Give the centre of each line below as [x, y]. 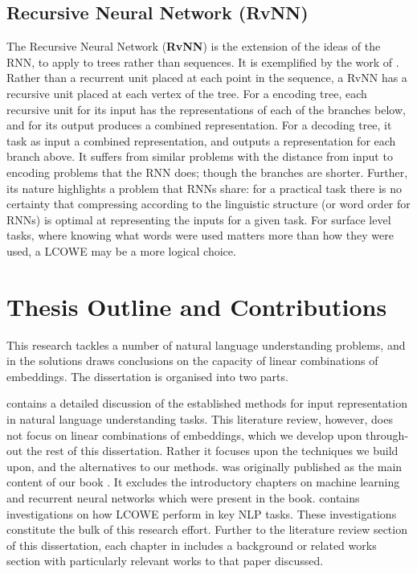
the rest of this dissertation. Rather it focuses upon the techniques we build [212, 451]
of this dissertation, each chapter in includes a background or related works [192, 545]
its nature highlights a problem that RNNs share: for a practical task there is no [204, 188]
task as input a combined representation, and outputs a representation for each [201, 140]
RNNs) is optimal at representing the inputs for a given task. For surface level [199, 219]
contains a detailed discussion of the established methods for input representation [207, 403]
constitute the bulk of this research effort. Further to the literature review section [207, 529]
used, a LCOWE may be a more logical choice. [121, 250]
